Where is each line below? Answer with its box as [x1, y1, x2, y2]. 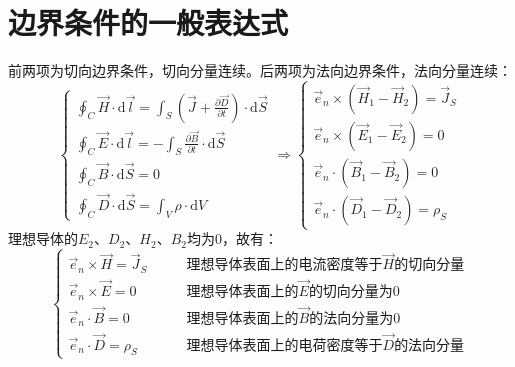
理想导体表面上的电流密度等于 [186, 258, 383, 273]
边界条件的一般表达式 [8, 2, 289, 43]
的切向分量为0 [308, 285, 400, 300]
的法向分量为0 [309, 311, 401, 326]
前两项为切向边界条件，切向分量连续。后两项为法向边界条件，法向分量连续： [8, 60, 512, 81]
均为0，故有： [186, 228, 278, 249]
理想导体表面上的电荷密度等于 [186, 338, 383, 353]
